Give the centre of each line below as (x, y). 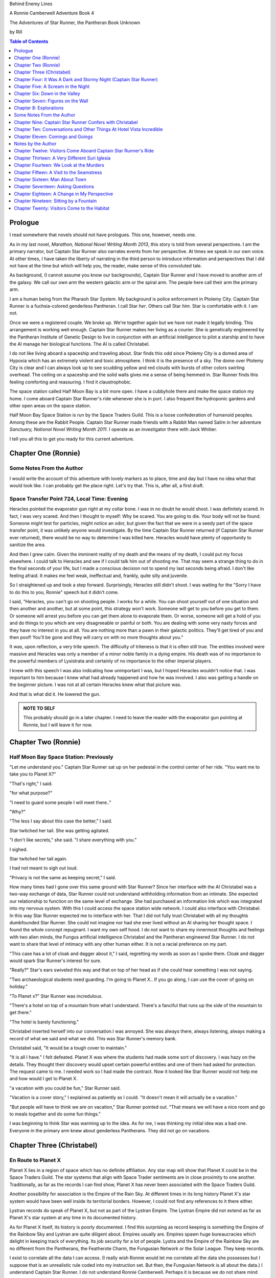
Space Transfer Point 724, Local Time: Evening (69, 498)
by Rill (16, 32)
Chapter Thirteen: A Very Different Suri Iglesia (62, 158)
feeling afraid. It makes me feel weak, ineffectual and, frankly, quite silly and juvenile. (99, 576)
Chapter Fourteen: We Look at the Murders (59, 165)
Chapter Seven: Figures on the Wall (51, 101)
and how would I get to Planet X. (43, 1079)
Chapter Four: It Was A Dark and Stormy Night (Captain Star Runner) (86, 79)
